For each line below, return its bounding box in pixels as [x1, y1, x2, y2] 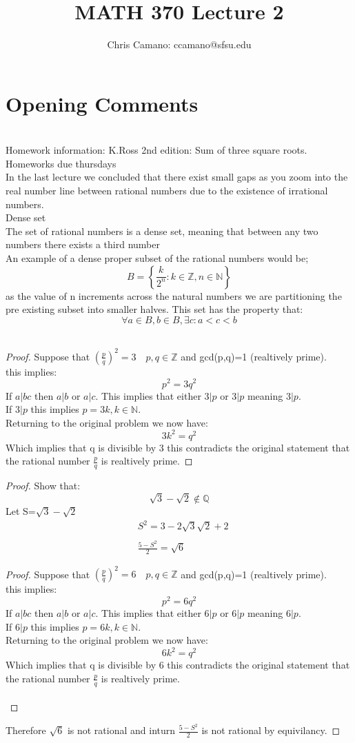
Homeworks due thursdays [6, 156, 116, 170]
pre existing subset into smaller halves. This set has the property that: [6, 302, 303, 316]
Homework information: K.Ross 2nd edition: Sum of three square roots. [6, 143, 307, 157]
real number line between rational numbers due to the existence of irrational [6, 183, 328, 198]
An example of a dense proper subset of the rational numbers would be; [6, 251, 309, 265]
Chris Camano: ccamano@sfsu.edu [107, 37, 252, 52]
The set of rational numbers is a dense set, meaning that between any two [6, 223, 318, 238]
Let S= [6, 504, 36, 518]
